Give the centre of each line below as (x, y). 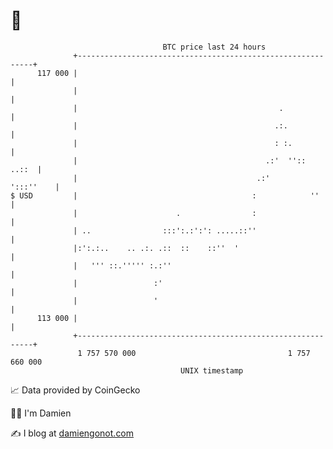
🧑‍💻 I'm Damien (41, 413)
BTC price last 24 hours (214, 47)
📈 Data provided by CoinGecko (75, 390)
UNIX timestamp (212, 370)
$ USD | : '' (165, 195)
